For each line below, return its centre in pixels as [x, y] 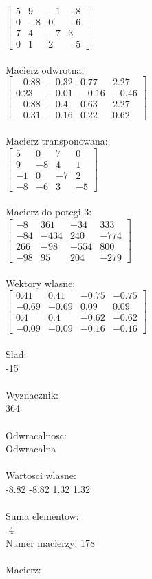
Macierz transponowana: [57, 141]
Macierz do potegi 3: [49, 212]
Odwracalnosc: [36, 435]
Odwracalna [31, 449]
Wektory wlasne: [41, 283]
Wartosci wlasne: [41, 475]
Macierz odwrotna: [45, 69]
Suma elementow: [42, 516]
